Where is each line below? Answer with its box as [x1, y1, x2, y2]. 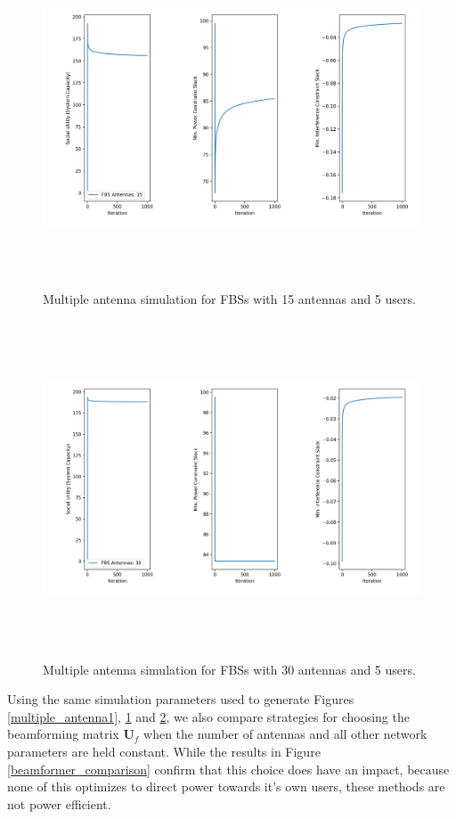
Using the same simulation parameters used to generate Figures [7, 690, 354, 708]
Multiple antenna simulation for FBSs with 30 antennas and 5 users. [43, 659, 416, 678]
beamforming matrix [7, 725, 119, 743]
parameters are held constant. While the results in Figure [7, 742, 321, 761]
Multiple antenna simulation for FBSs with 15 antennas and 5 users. [43, 289, 416, 307]
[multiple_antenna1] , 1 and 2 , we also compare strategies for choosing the [7, 707, 410, 725]
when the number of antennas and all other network [143, 725, 427, 743]
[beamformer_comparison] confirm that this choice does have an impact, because [7, 759, 450, 778]
